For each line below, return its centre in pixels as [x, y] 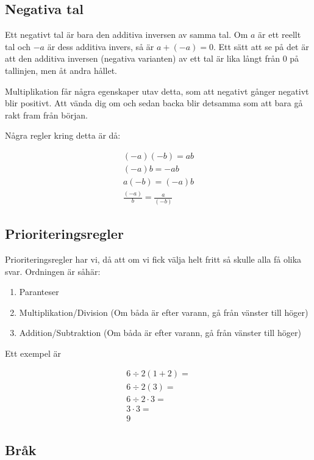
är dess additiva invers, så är [101, 46]
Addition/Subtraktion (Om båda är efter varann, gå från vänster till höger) [160, 333]
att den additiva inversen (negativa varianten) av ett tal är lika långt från [142, 58]
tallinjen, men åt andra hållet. [61, 70]
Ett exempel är [33, 353]
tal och [18, 46]
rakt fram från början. [46, 115]
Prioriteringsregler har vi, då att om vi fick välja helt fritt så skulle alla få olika [153, 259]
